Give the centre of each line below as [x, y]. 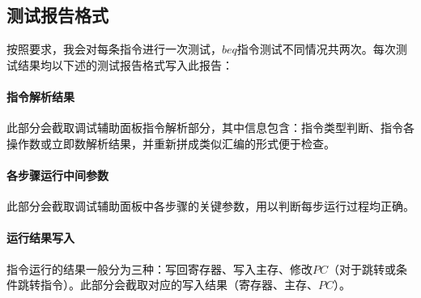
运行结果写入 [40, 238]
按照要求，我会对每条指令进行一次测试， [114, 49]
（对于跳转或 [362, 268]
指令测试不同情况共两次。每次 [316, 49]
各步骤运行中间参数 [57, 175]
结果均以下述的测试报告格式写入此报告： [125, 64]
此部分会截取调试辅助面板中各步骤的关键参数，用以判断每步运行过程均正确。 [210, 206]
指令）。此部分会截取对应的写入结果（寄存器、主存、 [179, 285]
